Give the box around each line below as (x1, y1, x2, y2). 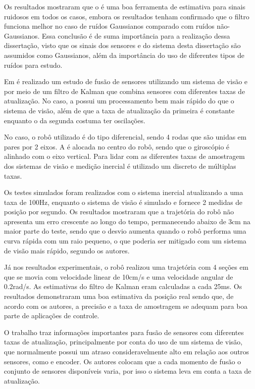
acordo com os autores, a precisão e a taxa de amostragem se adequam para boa (4, 300, 248, 311)
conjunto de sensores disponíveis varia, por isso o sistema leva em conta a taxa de (4, 366, 252, 376)
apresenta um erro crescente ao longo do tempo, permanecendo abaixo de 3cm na (4, 216, 251, 226)
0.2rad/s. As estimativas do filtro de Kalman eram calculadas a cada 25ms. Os (4, 281, 242, 292)
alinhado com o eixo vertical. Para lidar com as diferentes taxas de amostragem (4, 151, 245, 161)
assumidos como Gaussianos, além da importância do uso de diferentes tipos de (4, 49, 245, 60)
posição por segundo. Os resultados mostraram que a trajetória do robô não (4, 206, 234, 217)
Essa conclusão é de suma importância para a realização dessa (42, 30, 230, 41)
